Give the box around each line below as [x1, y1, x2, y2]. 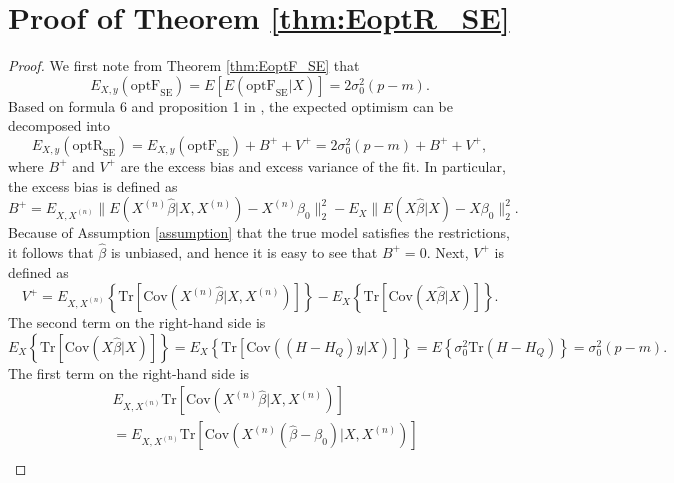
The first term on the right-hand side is [8, 362, 250, 383]
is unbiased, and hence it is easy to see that [110, 241, 378, 262]
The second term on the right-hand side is [8, 312, 266, 333]
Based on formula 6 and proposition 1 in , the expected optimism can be [8, 95, 454, 116]
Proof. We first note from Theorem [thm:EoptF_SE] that [8, 55, 360, 76]
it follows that [8, 241, 94, 262]
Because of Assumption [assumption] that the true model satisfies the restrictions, [8, 222, 510, 243]
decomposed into [8, 115, 110, 136]
